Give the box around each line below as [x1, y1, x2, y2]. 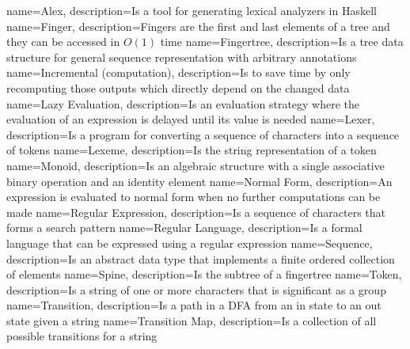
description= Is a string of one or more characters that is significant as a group [6, 281, 386, 298]
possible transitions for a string [6, 328, 158, 344]
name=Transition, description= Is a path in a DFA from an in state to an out [6, 297, 382, 313]
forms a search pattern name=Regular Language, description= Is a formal [6, 219, 363, 236]
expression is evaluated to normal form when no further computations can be [6, 188, 381, 205]
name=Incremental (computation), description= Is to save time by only [6, 64, 351, 81]
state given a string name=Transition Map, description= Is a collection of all [6, 312, 377, 328]
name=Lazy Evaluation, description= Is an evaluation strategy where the [6, 95, 360, 112]
